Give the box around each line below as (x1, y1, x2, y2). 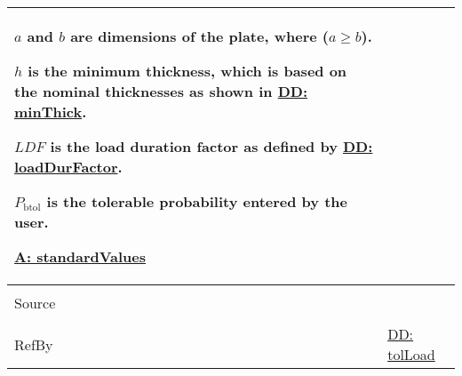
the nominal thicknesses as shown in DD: (14, 81, 308, 101)
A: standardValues (14, 246, 147, 267)
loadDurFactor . (14, 156, 123, 177)
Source (14, 292, 56, 313)
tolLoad (387, 344, 435, 364)
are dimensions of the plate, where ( (70, 26, 329, 46)
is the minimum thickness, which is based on (28, 60, 347, 81)
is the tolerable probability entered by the (46, 191, 347, 212)
